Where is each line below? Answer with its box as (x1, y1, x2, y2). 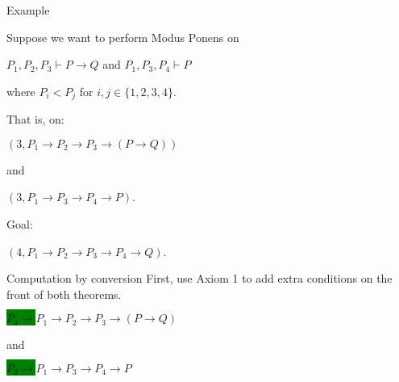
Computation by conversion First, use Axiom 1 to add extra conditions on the (6, 270, 393, 287)
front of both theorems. (6, 285, 122, 302)
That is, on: (6, 111, 64, 128)
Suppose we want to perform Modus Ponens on (6, 28, 239, 45)
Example (6, 2, 50, 18)
